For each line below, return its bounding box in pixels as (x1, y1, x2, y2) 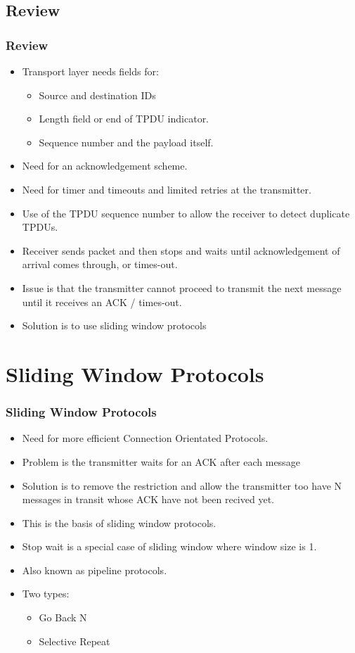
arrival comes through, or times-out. (22, 257, 178, 272)
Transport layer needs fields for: (22, 64, 159, 78)
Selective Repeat (39, 633, 110, 648)
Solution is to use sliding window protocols (22, 318, 207, 333)
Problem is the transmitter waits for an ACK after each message (22, 454, 300, 469)
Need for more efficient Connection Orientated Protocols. (22, 431, 269, 445)
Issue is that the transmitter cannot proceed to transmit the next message (22, 280, 342, 295)
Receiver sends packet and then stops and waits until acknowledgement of (22, 243, 340, 258)
